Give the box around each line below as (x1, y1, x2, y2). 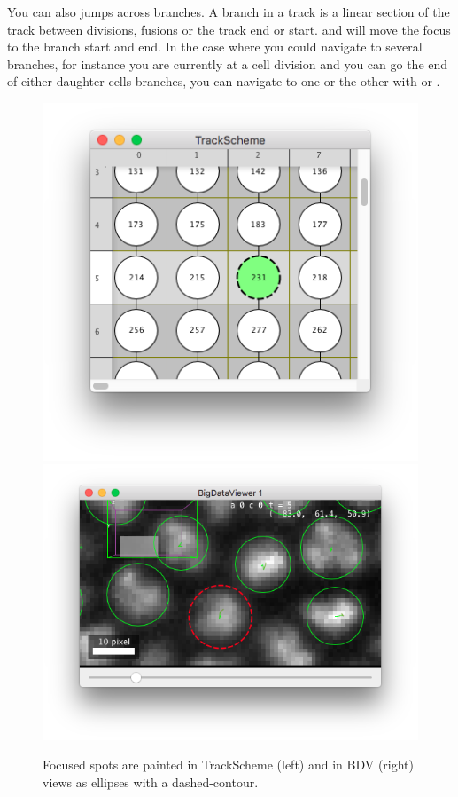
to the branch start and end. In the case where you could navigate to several (7, 37, 423, 56)
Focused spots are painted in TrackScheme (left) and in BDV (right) (43, 755, 414, 774)
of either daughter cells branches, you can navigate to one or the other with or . (7, 72, 440, 91)
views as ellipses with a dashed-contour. (43, 773, 259, 792)
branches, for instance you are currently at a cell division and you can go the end (7, 54, 448, 73)
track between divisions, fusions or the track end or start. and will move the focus (7, 20, 451, 38)
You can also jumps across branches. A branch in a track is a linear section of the (7, 3, 450, 20)
